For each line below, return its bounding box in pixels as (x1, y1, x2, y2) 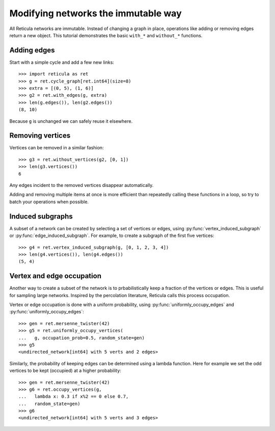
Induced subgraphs (9, 212, 73, 221)
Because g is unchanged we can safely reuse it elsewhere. (9, 118, 133, 124)
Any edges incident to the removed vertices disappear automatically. (9, 182, 154, 188)
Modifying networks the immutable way (9, 8, 182, 19)
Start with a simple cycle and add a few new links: (9, 59, 115, 65)
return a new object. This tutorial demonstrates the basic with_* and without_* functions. (9, 32, 203, 38)
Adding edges (9, 46, 55, 55)
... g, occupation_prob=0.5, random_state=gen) (18, 335, 145, 341)
